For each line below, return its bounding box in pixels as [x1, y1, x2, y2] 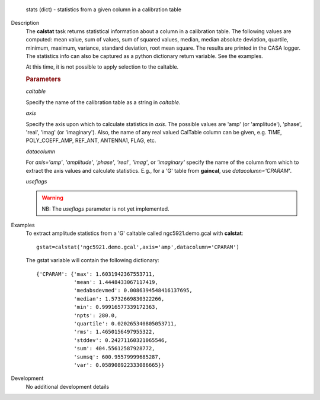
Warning [41, 194, 63, 201]
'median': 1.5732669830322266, [73, 295, 165, 302]
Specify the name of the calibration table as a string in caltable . [25, 98, 181, 106]
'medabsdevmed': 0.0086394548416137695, [73, 287, 193, 294]
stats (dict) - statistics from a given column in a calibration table [25, 6, 182, 13]
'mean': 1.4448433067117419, [73, 279, 158, 286]
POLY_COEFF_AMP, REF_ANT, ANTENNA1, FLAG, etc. [25, 137, 156, 144]
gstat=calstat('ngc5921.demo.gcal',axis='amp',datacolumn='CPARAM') [36, 243, 239, 250]
